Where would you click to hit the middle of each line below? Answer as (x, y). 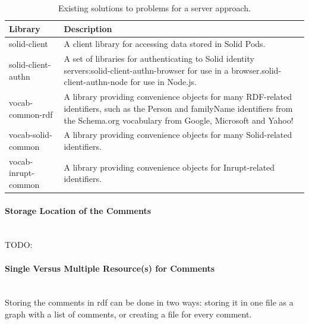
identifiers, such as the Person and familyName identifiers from (178, 108)
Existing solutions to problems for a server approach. (154, 8)
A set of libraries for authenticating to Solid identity (159, 59)
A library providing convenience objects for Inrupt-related (169, 167)
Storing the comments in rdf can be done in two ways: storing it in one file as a (149, 302)
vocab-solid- (31, 135)
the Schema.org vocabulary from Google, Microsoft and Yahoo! (179, 120)
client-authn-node (96, 82)
